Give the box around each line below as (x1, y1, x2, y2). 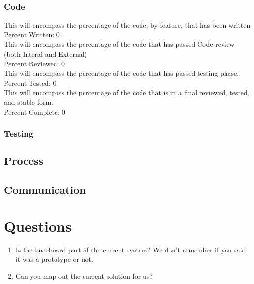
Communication (4, 182, 86, 197)
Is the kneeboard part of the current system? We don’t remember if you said (15, 244, 246, 254)
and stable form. (4, 96, 54, 107)
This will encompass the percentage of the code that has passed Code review (4, 39, 235, 49)
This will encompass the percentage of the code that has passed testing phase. (4, 68, 239, 78)
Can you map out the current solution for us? (15, 270, 153, 281)
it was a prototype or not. (15, 254, 93, 264)
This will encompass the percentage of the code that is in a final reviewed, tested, (4, 87, 250, 97)
